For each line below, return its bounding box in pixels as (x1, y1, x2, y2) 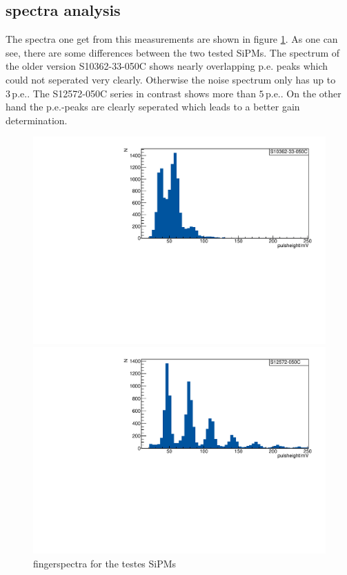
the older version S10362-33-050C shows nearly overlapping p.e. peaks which (6, 59, 328, 73)
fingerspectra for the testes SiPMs (33, 556, 177, 570)
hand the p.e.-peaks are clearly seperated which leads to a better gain (6, 99, 300, 114)
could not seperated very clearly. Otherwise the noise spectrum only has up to (6, 72, 336, 86)
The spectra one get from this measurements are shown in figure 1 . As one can (6, 32, 338, 46)
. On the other (280, 86, 341, 100)
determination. (6, 113, 68, 127)
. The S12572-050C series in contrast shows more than (27, 86, 256, 100)
